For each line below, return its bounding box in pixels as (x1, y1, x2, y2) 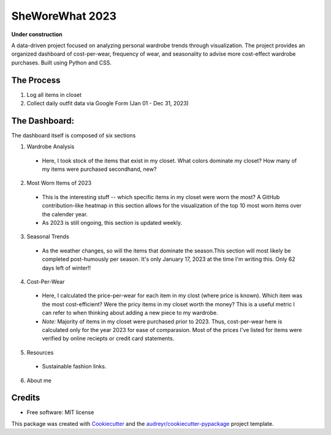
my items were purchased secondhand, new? (42, 165, 157, 173)
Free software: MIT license (26, 409, 94, 416)
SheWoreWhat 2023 (11, 9, 116, 23)
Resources (26, 349, 54, 356)
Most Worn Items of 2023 (26, 180, 92, 187)
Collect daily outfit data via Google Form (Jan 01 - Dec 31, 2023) (26, 100, 189, 107)
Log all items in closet (26, 91, 82, 98)
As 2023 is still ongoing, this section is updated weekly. (42, 219, 182, 227)
